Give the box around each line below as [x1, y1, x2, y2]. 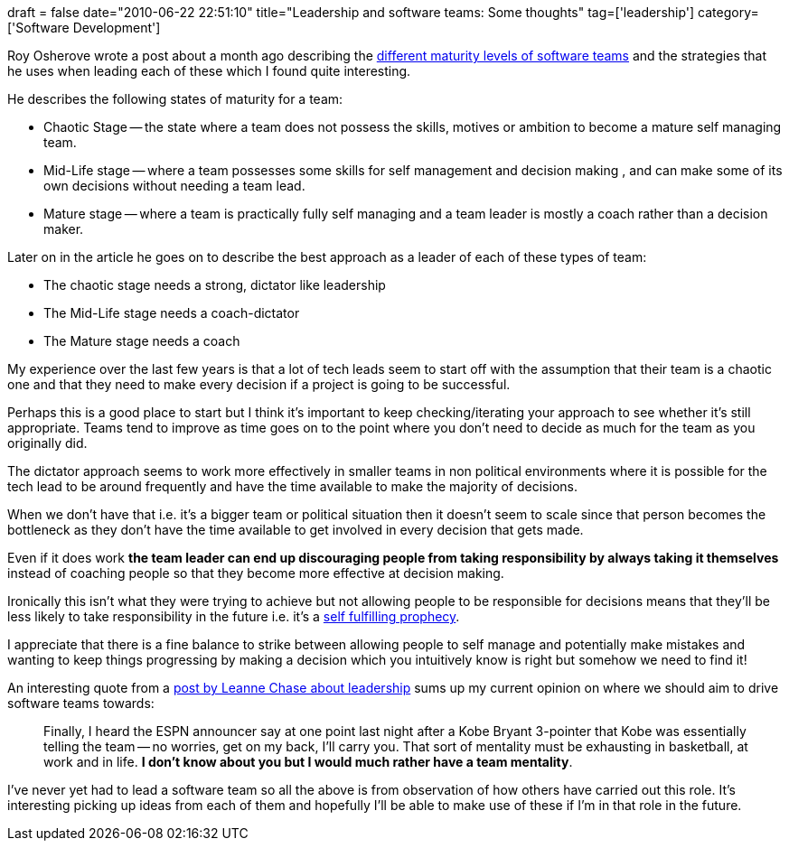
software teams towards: [7, 695, 155, 711]
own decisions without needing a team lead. [43, 178, 305, 193]
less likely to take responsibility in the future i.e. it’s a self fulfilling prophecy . [7, 609, 460, 624]
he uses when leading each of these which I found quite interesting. [7, 63, 411, 79]
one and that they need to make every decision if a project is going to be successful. [7, 377, 511, 392]
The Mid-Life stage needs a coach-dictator [43, 305, 300, 321]
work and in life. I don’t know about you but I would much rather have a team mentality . [43, 754, 573, 769]
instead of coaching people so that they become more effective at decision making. [7, 565, 504, 581]
